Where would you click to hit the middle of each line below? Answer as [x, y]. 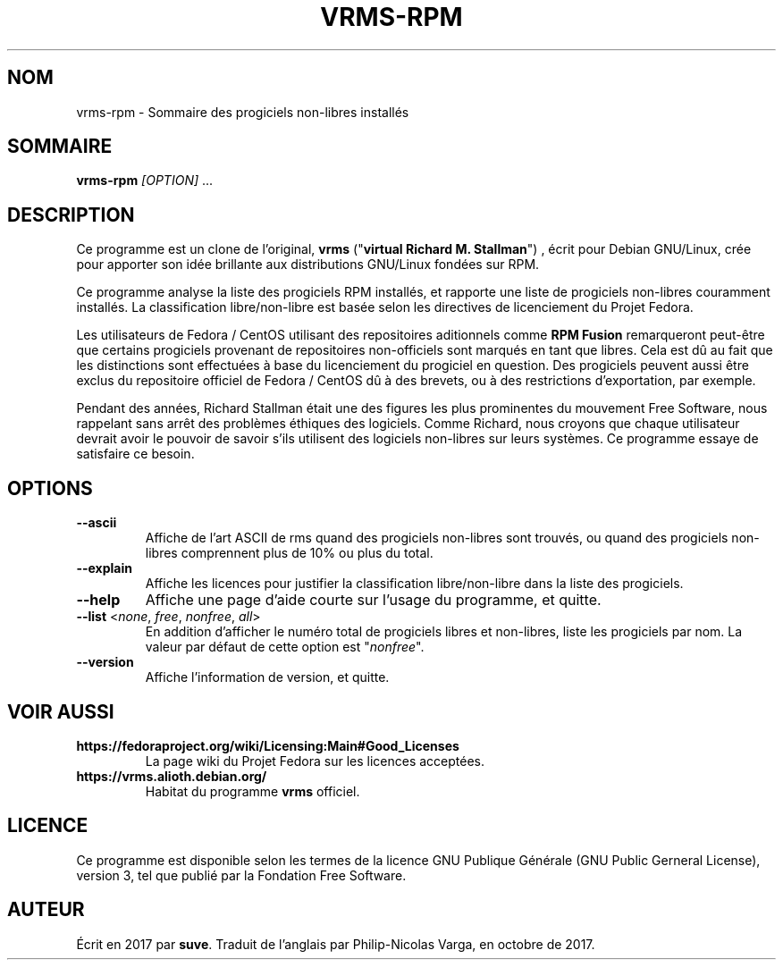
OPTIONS [50, 488]
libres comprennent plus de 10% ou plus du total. [289, 553]
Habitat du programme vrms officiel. [253, 791]
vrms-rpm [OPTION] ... [145, 181]
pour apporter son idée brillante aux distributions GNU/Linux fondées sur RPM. [308, 265]
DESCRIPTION [71, 214]
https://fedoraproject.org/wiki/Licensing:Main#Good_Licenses [268, 745]
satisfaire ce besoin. [135, 454]
